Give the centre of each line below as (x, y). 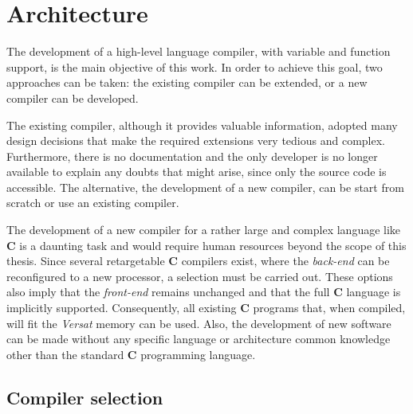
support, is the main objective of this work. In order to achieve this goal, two (195, 66)
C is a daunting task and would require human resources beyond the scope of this (206, 245)
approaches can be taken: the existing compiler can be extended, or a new (187, 82)
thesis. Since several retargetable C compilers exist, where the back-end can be (198, 261)
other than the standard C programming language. (131, 354)
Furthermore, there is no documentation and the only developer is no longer (192, 156)
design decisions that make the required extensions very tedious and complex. (196, 141)
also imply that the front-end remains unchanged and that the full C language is (204, 292)
